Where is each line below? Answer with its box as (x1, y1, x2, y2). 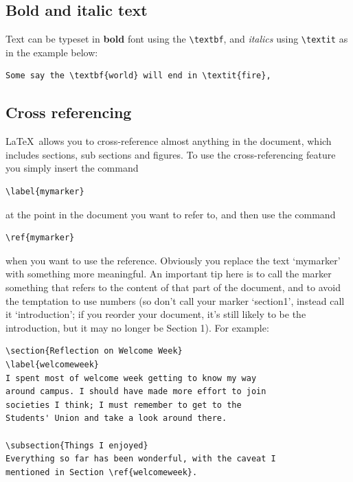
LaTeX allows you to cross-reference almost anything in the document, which (5, 134, 332, 148)
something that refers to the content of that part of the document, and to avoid (5, 280, 341, 294)
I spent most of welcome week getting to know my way (5, 373, 257, 383)
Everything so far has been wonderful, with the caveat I (5, 454, 276, 464)
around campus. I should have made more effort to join (5, 387, 266, 397)
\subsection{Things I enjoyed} (5, 440, 148, 450)
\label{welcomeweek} (5, 359, 100, 369)
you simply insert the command (5, 161, 139, 175)
